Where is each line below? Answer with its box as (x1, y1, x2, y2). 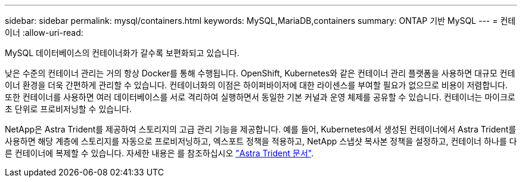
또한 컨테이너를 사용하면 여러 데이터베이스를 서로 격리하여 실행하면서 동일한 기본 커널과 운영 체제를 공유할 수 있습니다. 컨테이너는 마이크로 (5, 92, 515, 102)
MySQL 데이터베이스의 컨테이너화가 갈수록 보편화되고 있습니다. (5, 48, 240, 58)
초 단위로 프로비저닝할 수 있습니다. (5, 104, 132, 114)
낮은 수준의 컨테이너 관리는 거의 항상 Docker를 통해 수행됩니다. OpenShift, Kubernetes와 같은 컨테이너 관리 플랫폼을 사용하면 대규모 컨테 (5, 68, 515, 78)
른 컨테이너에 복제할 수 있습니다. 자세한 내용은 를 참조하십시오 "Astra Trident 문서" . (5, 148, 314, 158)
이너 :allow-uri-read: (5, 27, 83, 38)
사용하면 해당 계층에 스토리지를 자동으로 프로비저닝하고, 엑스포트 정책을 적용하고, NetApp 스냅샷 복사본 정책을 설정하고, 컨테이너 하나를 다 (5, 136, 517, 146)
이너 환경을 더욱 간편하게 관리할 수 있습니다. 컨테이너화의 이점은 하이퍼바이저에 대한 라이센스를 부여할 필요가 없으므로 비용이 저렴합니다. (5, 80, 508, 90)
